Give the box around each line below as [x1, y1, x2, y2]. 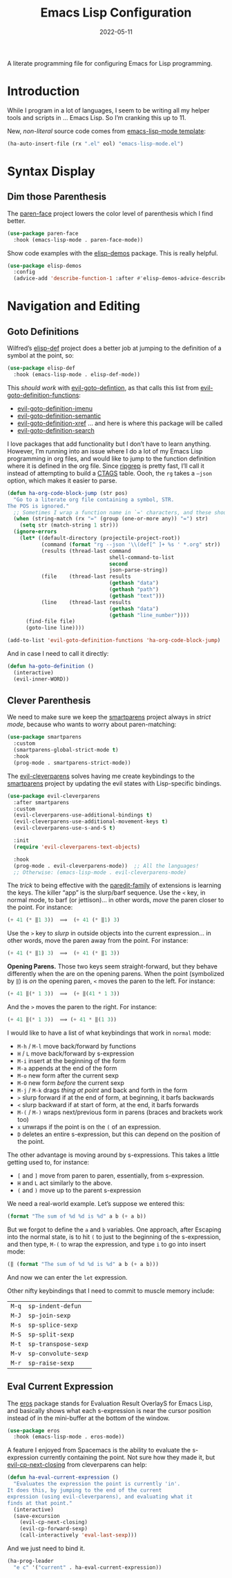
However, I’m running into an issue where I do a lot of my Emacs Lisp [7, 447, 203, 455]
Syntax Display [7, 164, 95, 179]
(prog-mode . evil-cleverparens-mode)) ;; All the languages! [13, 862, 199, 869]
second [109, 561, 128, 567]
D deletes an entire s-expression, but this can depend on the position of [17, 1130, 221, 1138]
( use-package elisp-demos [7, 262, 81, 269]
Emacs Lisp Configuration [40, 5, 192, 21]
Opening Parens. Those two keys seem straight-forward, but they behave [7, 962, 218, 971]
